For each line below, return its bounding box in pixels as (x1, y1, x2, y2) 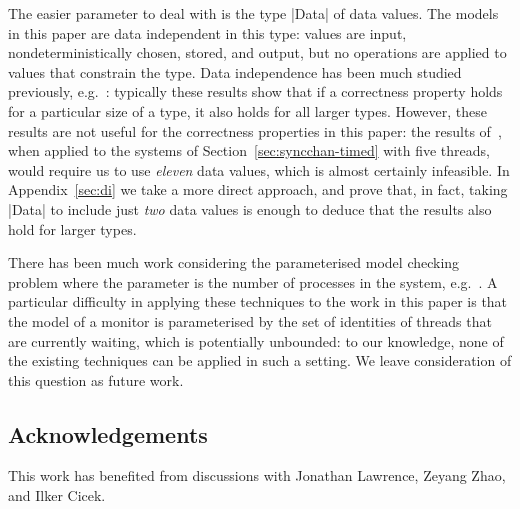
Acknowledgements (8, 418, 208, 449)
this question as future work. (8, 369, 184, 390)
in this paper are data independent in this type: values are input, (8, 22, 407, 43)
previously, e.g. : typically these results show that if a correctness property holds (8, 81, 503, 102)
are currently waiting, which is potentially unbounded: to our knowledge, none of (8, 330, 504, 351)
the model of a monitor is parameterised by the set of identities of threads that (8, 310, 492, 331)
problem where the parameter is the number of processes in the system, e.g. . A (8, 271, 498, 292)
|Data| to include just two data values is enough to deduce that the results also (8, 198, 492, 219)
